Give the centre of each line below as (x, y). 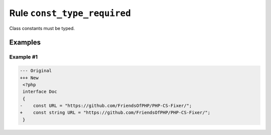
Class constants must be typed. (42, 28)
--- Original (36, 71)
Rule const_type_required (70, 13)
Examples (25, 42)
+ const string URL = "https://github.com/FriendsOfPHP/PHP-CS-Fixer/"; (115, 113)
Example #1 (23, 57)
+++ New (29, 78)
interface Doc (40, 92)
